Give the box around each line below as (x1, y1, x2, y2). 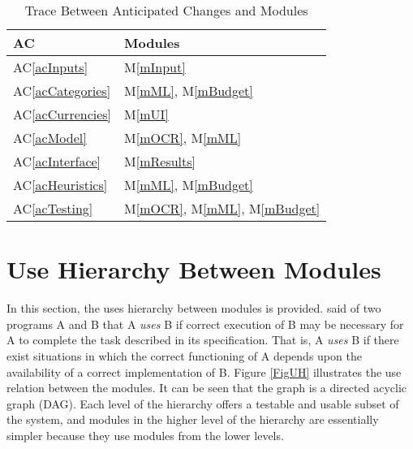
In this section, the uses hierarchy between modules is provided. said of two (6, 300, 381, 317)
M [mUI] (124, 105, 169, 123)
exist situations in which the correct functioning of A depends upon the (6, 347, 362, 364)
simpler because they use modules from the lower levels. (6, 426, 284, 443)
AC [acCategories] (13, 81, 111, 100)
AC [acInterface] (13, 152, 101, 171)
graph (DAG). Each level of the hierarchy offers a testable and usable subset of (6, 395, 399, 412)
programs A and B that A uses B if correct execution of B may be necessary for (6, 315, 404, 332)
